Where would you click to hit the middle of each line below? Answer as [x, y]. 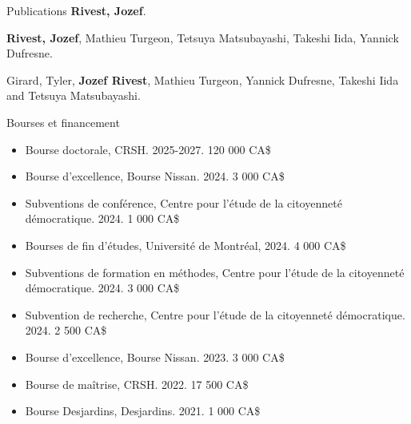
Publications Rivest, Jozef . [76, 10]
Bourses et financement [63, 122]
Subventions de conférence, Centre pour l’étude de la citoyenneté [184, 202]
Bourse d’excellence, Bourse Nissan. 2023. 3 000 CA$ [155, 357]
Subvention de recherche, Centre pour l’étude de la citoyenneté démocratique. [215, 314]
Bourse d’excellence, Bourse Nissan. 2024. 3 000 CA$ [155, 176]
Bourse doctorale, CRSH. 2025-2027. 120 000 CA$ [148, 149]
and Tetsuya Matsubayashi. [74, 95]
